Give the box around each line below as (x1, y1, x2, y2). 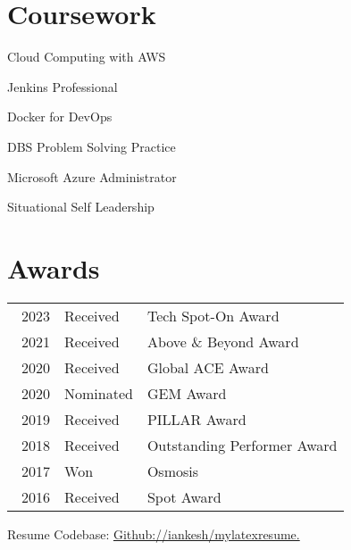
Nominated (64, 382, 133, 404)
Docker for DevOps (7, 107, 113, 126)
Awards (7, 249, 100, 286)
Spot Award (146, 486, 221, 507)
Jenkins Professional (7, 77, 118, 96)
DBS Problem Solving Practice (7, 137, 176, 155)
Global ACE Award (146, 356, 269, 378)
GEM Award (146, 382, 227, 404)
